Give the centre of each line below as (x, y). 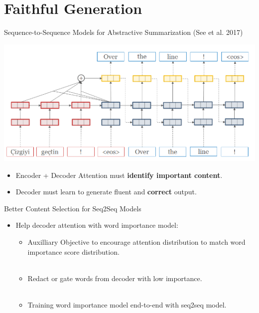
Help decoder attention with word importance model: (97, 225)
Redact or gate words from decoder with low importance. (115, 278)
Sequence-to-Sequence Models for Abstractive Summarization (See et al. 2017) (124, 32)
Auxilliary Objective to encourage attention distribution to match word (136, 242)
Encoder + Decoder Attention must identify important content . (119, 175)
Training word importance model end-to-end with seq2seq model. (127, 305)
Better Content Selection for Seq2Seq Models (73, 208)
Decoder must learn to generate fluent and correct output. (106, 192)
